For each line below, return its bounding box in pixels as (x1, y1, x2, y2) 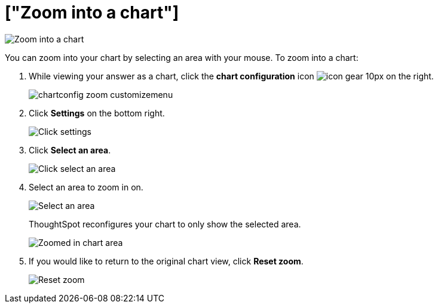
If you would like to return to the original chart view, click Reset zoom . (29, 255, 304, 266)
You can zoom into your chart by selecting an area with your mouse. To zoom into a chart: (5, 52, 359, 63)
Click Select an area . (29, 144, 111, 155)
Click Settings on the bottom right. (29, 107, 165, 118)
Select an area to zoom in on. (29, 181, 143, 192)
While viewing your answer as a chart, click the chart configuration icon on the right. (29, 70, 434, 81)
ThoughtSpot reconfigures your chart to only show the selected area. (29, 218, 301, 229)
